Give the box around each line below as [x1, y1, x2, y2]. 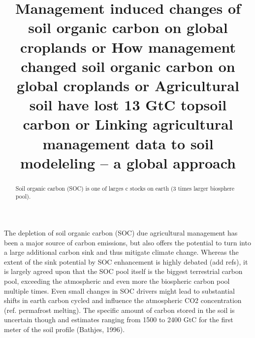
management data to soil [42, 133, 214, 153]
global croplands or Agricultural [17, 75, 239, 95]
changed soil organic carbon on [21, 56, 235, 76]
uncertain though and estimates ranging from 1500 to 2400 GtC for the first [4, 314, 233, 325]
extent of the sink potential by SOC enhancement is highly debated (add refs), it [4, 256, 248, 267]
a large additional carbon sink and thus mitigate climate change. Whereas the [4, 247, 239, 257]
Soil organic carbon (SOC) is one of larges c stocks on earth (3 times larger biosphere [15, 184, 234, 192]
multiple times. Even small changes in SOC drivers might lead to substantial [4, 285, 235, 296]
